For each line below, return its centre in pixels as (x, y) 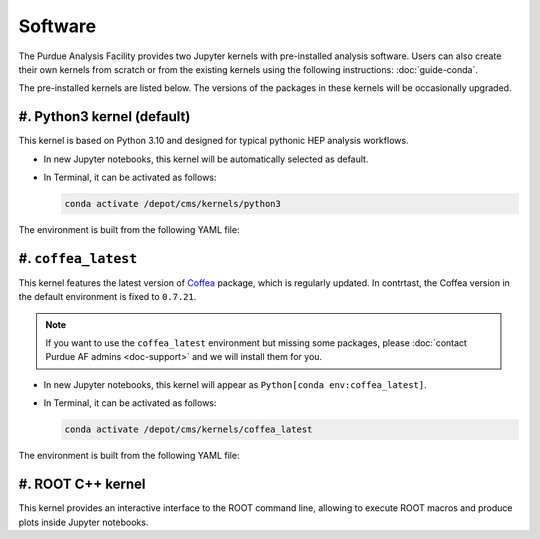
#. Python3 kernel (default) (104, 116)
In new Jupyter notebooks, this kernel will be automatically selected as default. (206, 159)
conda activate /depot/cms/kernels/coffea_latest (188, 429)
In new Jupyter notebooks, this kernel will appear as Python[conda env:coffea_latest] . (235, 384)
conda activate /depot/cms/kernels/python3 (173, 203)
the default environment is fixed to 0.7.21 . (107, 297)
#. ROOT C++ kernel (82, 484)
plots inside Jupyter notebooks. (83, 522)
